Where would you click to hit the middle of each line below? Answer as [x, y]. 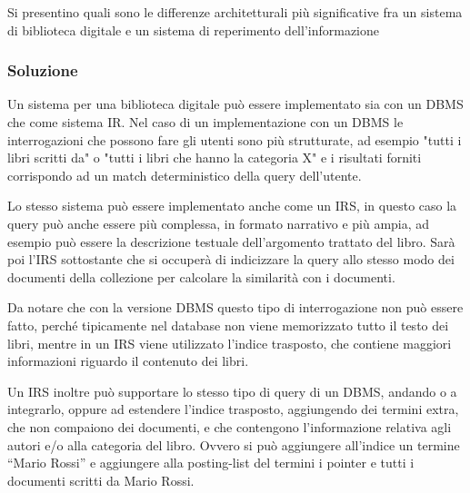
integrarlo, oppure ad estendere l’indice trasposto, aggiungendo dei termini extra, [233, 409]
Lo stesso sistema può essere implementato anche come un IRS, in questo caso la [232, 206]
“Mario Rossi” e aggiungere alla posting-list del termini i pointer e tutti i [211, 463]
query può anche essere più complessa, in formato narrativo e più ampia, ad [219, 223]
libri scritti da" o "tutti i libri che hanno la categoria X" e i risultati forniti [215, 158]
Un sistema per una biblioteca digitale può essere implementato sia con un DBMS [235, 104]
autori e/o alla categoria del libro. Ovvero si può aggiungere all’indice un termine [234, 444]
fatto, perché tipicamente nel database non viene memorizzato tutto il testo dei [228, 325]
